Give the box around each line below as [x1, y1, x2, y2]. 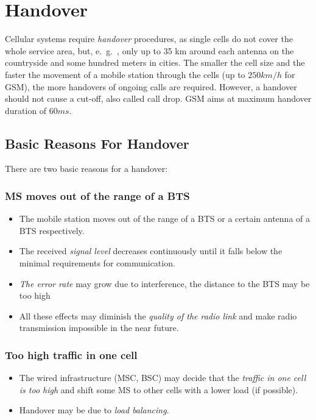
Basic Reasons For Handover [5, 133, 189, 152]
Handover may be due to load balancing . [19, 404, 169, 416]
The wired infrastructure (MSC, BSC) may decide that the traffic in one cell [19, 371, 306, 384]
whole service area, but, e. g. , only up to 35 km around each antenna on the [5, 44, 294, 57]
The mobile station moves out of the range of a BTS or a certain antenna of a [19, 212, 310, 225]
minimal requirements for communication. [19, 257, 175, 269]
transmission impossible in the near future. [19, 321, 179, 334]
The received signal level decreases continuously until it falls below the [19, 244, 283, 257]
